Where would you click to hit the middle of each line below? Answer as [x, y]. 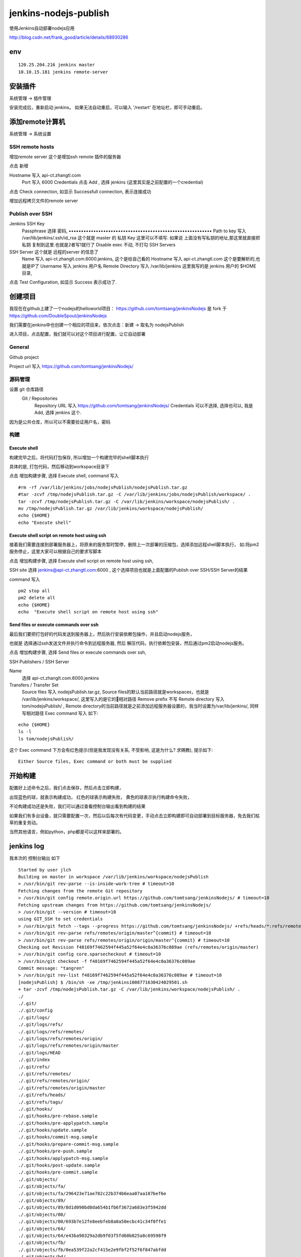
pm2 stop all [34, 591]
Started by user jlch [45, 870]
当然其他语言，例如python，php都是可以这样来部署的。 [67, 832]
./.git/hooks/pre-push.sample [55, 1151]
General [19, 347]
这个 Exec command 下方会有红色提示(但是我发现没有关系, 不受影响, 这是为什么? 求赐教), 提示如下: [111, 750]
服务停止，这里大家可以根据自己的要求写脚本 [55, 552]
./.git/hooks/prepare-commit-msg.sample [68, 1144]
